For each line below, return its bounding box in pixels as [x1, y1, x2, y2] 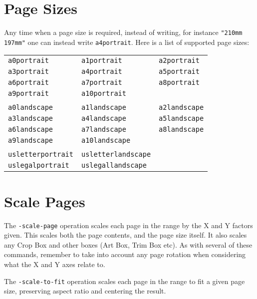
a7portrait [81, 78, 122, 87]
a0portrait [8, 56, 49, 65]
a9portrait [8, 89, 49, 98]
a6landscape [8, 125, 53, 134]
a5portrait [159, 67, 200, 76]
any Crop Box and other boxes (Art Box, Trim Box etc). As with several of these [4, 239, 253, 250]
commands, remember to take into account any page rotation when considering [4, 249, 246, 260]
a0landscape [8, 103, 53, 112]
